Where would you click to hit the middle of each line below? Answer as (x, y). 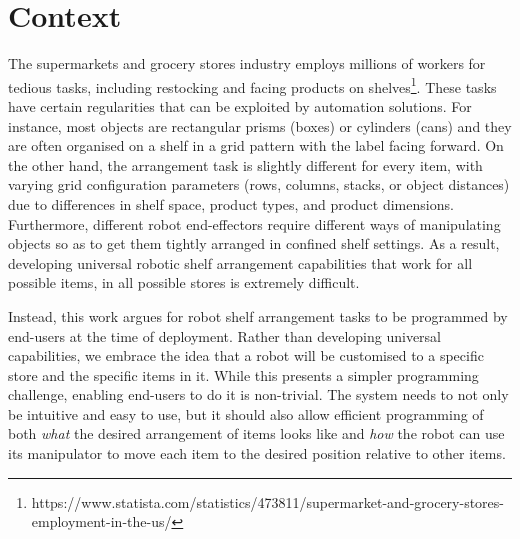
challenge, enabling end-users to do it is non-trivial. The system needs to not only (258, 394)
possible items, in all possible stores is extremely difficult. (184, 282)
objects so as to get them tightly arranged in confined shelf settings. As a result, (254, 243)
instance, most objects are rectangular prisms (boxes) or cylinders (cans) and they (260, 125)
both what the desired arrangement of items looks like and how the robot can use (256, 433)
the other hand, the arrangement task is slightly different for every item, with (245, 164)
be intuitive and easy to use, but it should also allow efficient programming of (246, 413)
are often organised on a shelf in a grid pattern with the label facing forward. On (256, 145)
